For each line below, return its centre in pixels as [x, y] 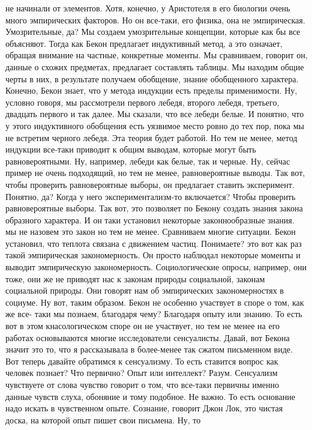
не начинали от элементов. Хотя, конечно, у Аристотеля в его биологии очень [148, 8]
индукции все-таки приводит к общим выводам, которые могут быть [131, 149]
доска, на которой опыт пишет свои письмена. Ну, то [103, 419]
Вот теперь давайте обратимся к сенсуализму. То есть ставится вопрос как [142, 361]
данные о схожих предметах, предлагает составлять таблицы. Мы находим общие [155, 66]
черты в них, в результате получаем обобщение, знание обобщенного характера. [152, 78]
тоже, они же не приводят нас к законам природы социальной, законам [135, 278]
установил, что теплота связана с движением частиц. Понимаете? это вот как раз [154, 243]
